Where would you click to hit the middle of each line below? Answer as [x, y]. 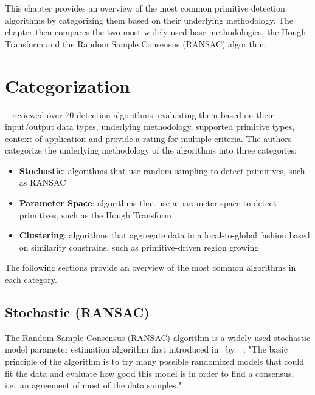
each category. [31, 279]
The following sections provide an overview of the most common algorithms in [151, 267]
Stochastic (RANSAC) [77, 312]
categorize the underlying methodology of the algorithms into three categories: [151, 150]
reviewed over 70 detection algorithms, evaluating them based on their [143, 114]
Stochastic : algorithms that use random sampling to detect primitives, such [162, 170]
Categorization [67, 85]
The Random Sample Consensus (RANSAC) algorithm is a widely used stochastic [158, 337]
